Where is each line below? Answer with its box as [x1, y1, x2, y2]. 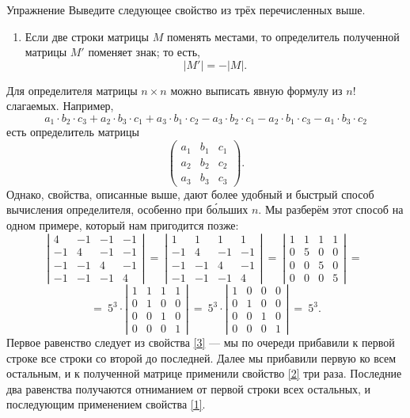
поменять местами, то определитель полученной [166, 28, 400, 44]
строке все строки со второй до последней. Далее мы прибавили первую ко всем [6, 349, 397, 366]
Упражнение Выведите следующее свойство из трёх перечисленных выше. [6, 2, 366, 17]
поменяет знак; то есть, [88, 44, 200, 60]
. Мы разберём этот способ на [258, 201, 404, 218]
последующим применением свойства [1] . [6, 396, 206, 412]
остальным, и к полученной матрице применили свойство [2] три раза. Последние [6, 365, 402, 382]
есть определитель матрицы [6, 123, 139, 140]
